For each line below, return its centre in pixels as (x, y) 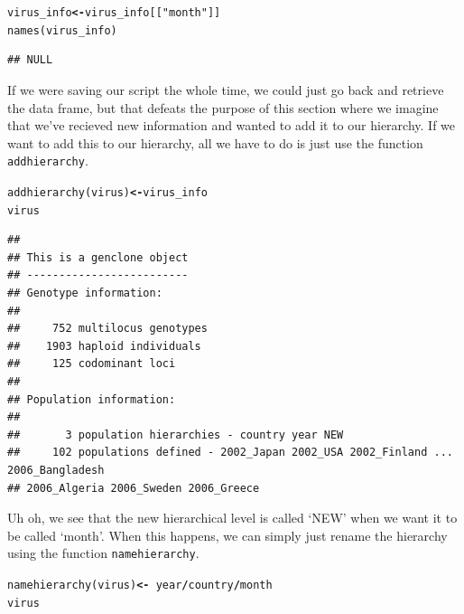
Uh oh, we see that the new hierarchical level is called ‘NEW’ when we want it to (232, 518)
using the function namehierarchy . (103, 553)
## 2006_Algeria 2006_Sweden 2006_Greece (134, 488)
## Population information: (92, 399)
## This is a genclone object (98, 257)
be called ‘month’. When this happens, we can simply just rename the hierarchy (227, 535)
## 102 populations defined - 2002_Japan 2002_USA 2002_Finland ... (230, 453)
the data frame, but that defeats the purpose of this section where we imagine (223, 107)
